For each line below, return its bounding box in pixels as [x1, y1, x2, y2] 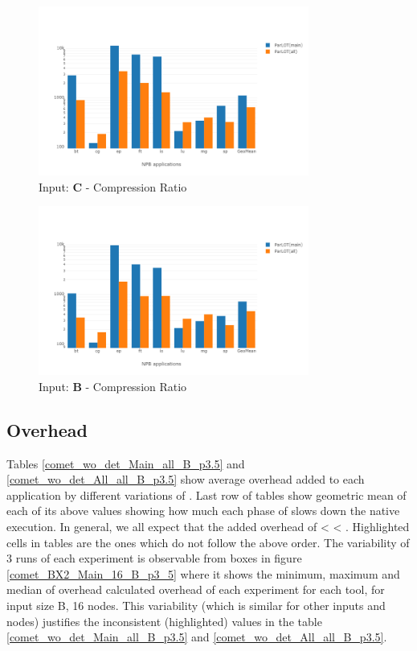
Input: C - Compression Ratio [39, 178, 187, 195]
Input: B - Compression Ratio [39, 377, 187, 394]
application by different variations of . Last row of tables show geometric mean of [6, 486, 407, 503]
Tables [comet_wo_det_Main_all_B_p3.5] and [6, 455, 245, 472]
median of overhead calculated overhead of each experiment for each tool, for [6, 581, 385, 598]
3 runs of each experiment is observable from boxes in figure [6, 550, 302, 567]
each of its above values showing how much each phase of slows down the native [6, 502, 400, 519]
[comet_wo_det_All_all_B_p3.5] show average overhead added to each [6, 471, 365, 488]
